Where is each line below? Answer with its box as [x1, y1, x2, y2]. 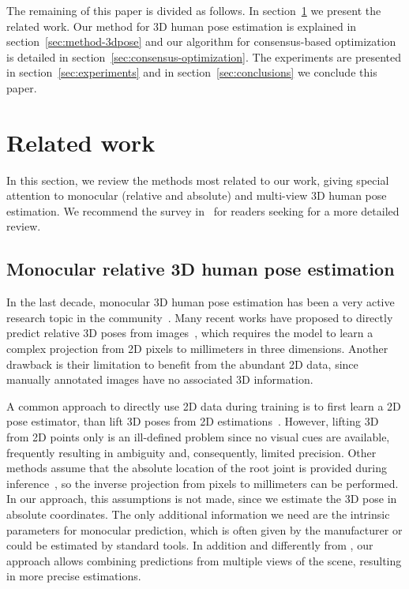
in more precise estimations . [6, 568, 141, 584]
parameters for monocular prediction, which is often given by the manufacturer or [6, 521, 403, 538]
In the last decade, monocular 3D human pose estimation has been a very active [6, 294, 395, 310]
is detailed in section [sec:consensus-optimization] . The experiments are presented [6, 48, 402, 65]
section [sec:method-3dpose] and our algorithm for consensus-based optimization [6, 33, 396, 50]
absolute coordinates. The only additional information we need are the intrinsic [6, 505, 390, 522]
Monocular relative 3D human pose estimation [6, 257, 395, 281]
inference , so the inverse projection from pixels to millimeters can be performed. [6, 475, 399, 491]
